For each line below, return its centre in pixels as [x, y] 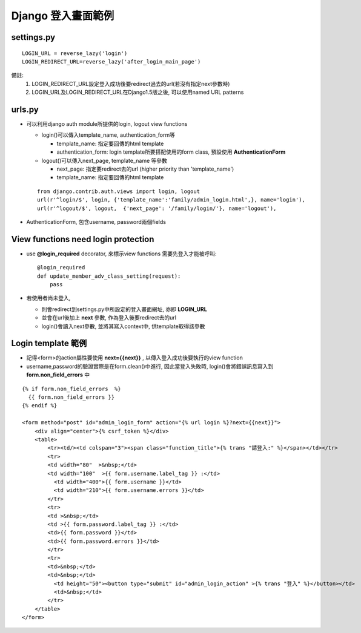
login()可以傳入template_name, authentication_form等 [108, 135]
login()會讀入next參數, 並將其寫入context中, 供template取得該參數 [123, 326]
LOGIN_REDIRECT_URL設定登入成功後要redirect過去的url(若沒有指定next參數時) [131, 84]
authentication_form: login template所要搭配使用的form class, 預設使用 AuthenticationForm [171, 152]
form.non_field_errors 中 [58, 375]
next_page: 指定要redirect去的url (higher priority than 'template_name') [145, 169]
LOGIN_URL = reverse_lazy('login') [75, 53]
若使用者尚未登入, [48, 298]
